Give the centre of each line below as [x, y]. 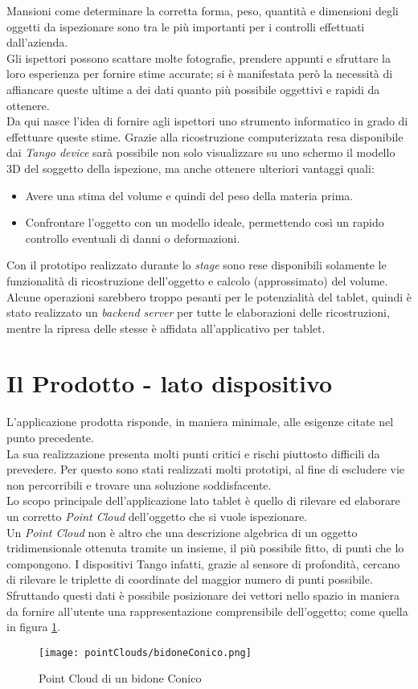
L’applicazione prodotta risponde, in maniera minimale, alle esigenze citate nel [200, 422]
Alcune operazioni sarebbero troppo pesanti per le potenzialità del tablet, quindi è [209, 296]
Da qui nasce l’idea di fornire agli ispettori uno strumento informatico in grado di [207, 121]
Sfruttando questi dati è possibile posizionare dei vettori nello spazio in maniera [203, 595]
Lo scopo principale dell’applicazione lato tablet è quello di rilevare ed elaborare [203, 500]
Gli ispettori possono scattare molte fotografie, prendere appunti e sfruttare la [199, 57]
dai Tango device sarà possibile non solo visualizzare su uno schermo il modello [201, 152]
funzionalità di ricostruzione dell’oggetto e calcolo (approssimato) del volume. [197, 280]
